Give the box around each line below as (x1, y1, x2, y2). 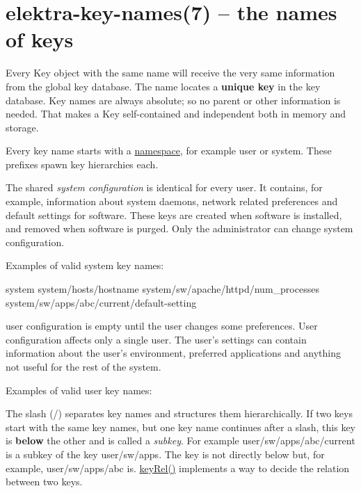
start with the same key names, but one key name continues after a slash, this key (6, 419, 355, 434)
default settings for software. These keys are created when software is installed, (6, 207, 342, 222)
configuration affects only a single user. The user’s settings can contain (6, 332, 307, 346)
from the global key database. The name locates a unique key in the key (6, 79, 321, 93)
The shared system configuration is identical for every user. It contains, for (6, 180, 323, 195)
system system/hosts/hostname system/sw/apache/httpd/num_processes (6, 282, 319, 296)
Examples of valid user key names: (6, 382, 152, 397)
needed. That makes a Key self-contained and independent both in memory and (6, 106, 346, 121)
